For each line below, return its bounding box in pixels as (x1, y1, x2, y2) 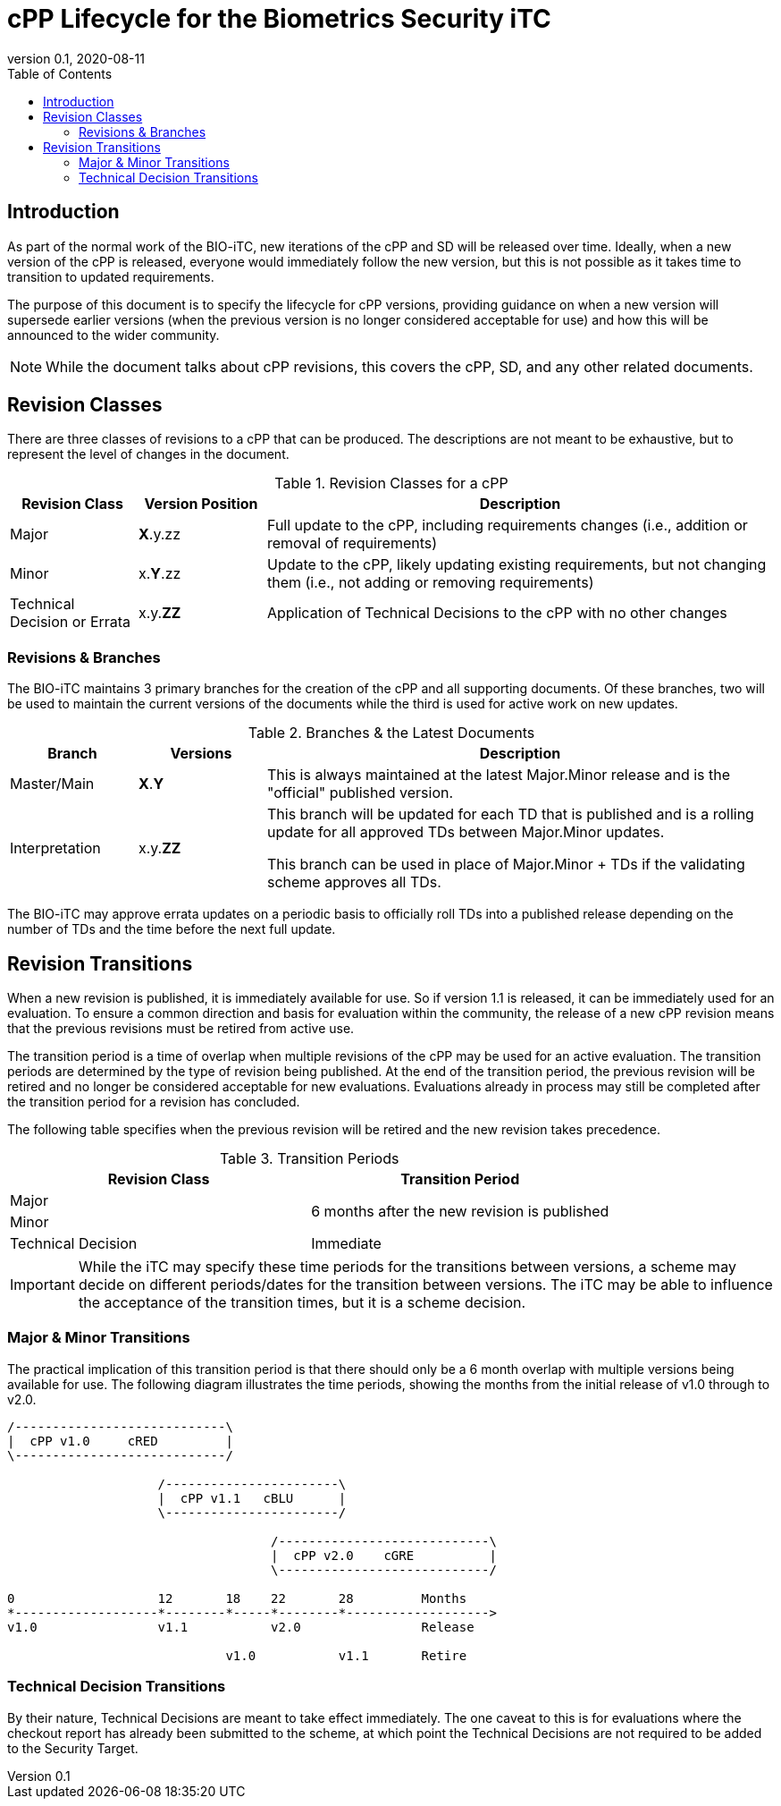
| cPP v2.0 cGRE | (271, 1547, 497, 1563)
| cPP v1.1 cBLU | (157, 1490, 347, 1505)
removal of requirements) (266, 534, 438, 553)
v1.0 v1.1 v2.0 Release (7, 1619, 474, 1634)
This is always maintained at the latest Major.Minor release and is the (266, 766, 731, 784)
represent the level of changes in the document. (7, 446, 290, 462)
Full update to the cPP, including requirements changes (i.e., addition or (266, 516, 748, 535)
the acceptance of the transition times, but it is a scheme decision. (78, 1293, 526, 1312)
